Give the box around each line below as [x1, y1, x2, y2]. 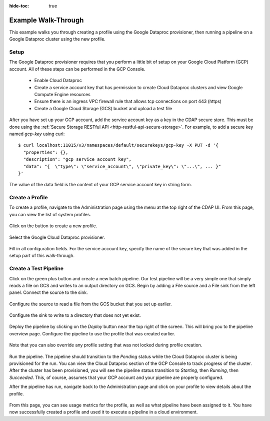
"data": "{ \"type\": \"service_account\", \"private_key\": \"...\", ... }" [23, 163, 221, 169]
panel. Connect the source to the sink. [9, 289, 88, 295]
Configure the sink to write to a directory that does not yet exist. [9, 312, 141, 318]
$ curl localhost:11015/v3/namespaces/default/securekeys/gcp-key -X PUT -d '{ [18, 143, 218, 148]
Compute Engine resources [34, 92, 91, 97]
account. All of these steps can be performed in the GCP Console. [9, 66, 145, 72]
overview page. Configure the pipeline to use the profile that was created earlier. [9, 330, 175, 336]
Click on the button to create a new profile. [9, 223, 97, 229]
